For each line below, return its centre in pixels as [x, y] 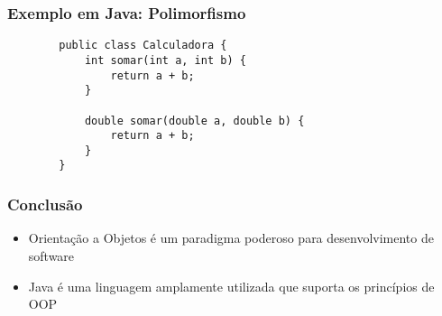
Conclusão [45, 204]
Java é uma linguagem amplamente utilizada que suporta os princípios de [231, 286]
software [51, 255]
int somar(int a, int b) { [165, 60]
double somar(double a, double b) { [194, 121]
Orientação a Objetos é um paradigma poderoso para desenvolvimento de [231, 238]
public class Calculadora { [143, 46]
